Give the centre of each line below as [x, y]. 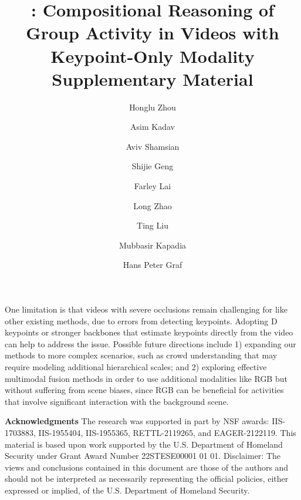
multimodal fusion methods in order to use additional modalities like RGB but [146, 378]
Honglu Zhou [153, 107]
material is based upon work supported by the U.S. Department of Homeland [144, 444]
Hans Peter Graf [153, 265]
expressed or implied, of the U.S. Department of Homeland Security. [127, 490]
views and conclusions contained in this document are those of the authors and [147, 467]
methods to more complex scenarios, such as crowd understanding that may [141, 355]
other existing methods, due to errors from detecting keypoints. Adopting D [141, 321]
